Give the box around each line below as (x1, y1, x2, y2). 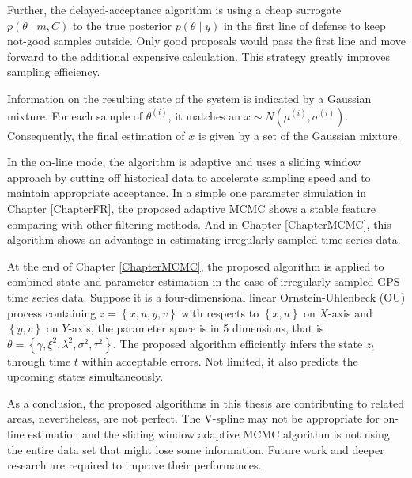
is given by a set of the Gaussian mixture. (198, 127, 401, 143)
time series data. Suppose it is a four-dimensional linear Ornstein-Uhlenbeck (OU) (7, 288, 406, 305)
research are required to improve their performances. (7, 457, 262, 473)
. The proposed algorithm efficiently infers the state (112, 335, 363, 351)
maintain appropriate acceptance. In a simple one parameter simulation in (7, 184, 367, 201)
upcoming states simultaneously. (7, 368, 164, 385)
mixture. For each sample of (7, 107, 143, 123)
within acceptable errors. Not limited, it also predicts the (81, 352, 358, 369)
